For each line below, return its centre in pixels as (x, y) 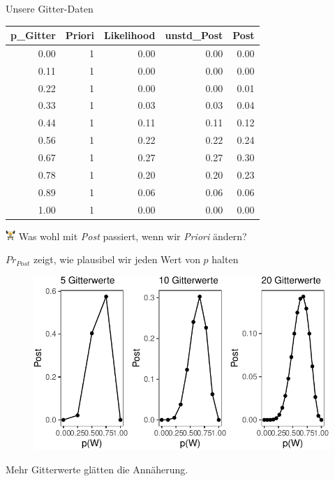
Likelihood (130, 35)
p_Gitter (33, 35)
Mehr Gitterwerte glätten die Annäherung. (97, 469)
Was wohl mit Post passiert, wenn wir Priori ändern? (133, 236)
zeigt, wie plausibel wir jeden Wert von (117, 259)
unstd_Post (194, 35)
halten (225, 259)
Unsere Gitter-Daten (50, 8)
